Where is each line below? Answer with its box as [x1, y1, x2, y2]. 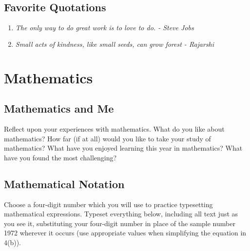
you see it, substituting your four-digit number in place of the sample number [4, 218, 235, 228]
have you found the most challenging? [4, 152, 117, 162]
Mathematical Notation [4, 176, 125, 191]
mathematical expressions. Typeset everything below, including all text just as [4, 209, 238, 219]
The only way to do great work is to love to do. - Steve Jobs [15, 22, 194, 33]
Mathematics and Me [4, 101, 114, 116]
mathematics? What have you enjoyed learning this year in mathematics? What [4, 143, 243, 153]
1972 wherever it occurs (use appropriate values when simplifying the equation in [4, 228, 247, 238]
